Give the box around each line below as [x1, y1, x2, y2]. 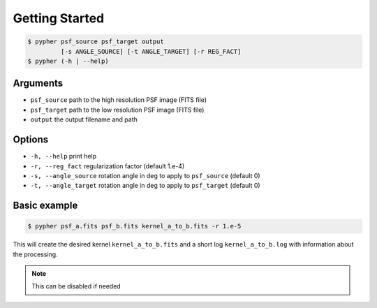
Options [13, 133, 49, 146]
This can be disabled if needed [31, 282, 121, 291]
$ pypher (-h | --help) [27, 57, 110, 65]
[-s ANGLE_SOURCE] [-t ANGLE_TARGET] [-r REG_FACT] [60, 47, 242, 55]
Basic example [13, 200, 78, 212]
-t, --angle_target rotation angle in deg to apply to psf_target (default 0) [30, 182, 261, 190]
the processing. [13, 250, 59, 258]
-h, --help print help [30, 152, 97, 161]
